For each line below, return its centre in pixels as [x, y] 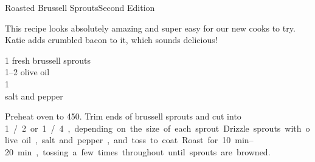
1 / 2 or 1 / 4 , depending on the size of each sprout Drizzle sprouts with [153, 128]
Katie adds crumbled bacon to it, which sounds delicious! [111, 40]
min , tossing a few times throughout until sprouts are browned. [144, 151]
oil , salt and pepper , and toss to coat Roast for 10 [126, 140]
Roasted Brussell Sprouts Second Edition [80, 7]
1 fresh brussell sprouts [48, 60]
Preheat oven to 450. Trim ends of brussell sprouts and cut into [123, 116]
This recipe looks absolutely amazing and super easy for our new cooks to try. [150, 28]
